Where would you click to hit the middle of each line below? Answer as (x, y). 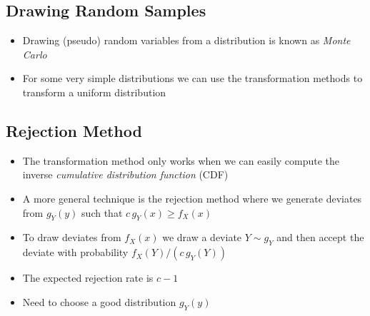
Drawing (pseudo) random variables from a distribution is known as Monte (186, 40)
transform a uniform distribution (94, 92)
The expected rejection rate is (88, 278)
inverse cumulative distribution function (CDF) (125, 174)
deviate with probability (75, 252)
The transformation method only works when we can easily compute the (181, 160)
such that (102, 212)
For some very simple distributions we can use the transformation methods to (192, 78)
